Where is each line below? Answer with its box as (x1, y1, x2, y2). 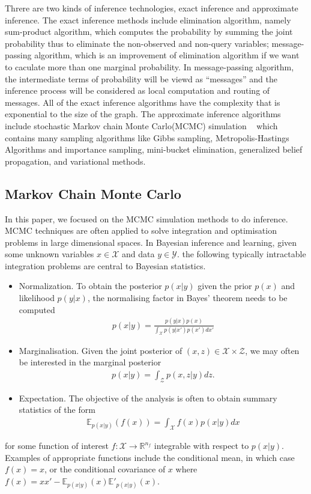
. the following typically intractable (177, 248, 306, 260)
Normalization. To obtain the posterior (19, 279, 162, 292)
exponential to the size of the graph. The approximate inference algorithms (5, 108, 281, 120)
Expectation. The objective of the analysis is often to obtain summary (19, 391, 277, 404)
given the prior (198, 279, 252, 292)
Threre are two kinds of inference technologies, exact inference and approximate (5, 2, 298, 14)
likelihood (19, 291, 55, 304)
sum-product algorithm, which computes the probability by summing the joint (5, 25, 293, 38)
